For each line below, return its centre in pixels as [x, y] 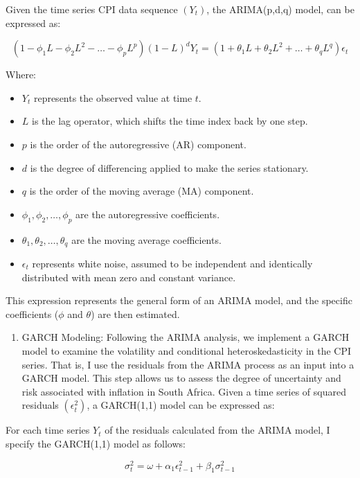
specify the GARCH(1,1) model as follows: [96, 443]
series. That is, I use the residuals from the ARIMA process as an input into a [188, 364]
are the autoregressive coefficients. [148, 214]
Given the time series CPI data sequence [92, 9]
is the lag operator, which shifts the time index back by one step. [170, 121]
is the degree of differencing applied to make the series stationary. [169, 167]
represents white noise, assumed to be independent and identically [172, 263]
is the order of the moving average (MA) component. [142, 191]
